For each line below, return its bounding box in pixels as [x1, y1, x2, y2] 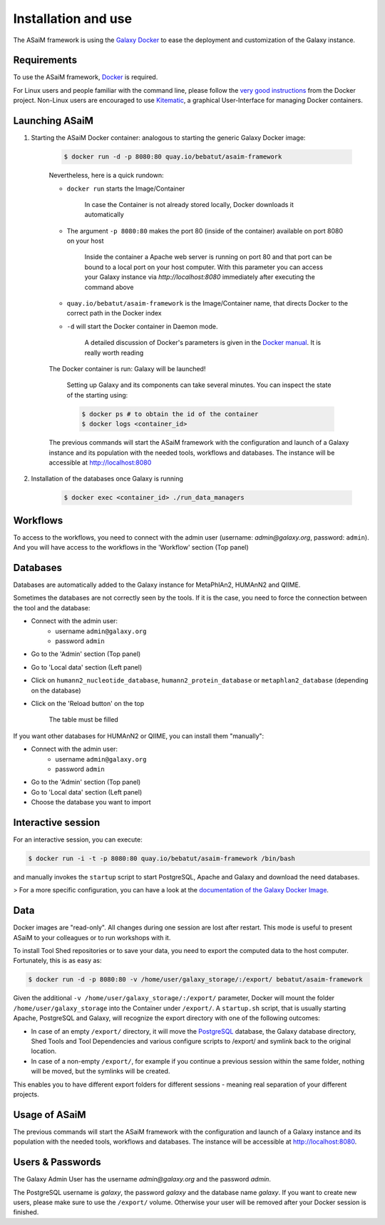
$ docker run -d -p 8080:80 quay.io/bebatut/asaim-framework [63, 153, 282, 161]
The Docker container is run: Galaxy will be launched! [48, 364, 206, 373]
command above [84, 283, 134, 291]
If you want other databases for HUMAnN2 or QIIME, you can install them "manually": [13, 732, 265, 740]
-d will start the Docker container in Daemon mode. [66, 322, 218, 331]
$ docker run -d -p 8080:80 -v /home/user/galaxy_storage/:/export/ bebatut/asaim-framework [28, 975, 363, 984]
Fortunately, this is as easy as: [13, 957, 102, 965]
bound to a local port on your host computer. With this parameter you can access [84, 263, 324, 271]
